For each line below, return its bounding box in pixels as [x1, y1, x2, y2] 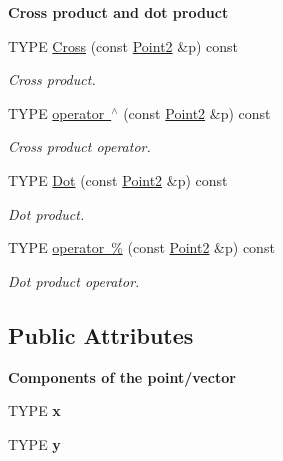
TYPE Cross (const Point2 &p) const [8, 35, 239, 56]
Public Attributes [8, 319, 194, 350]
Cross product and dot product [8, 2, 229, 22]
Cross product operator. [8, 136, 151, 157]
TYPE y [8, 433, 61, 454]
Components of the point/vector [8, 366, 236, 387]
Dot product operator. [8, 270, 140, 291]
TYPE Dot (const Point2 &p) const [8, 169, 228, 190]
